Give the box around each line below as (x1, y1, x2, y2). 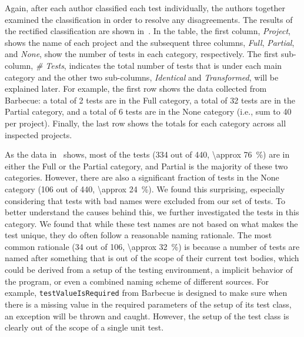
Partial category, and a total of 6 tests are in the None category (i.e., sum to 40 (5, 105, 292, 118)
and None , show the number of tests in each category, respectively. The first (5, 48, 279, 60)
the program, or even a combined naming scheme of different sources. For (5, 275, 269, 287)
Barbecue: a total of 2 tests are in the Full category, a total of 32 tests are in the (5, 94, 295, 106)
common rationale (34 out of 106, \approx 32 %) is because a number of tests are (5, 240, 300, 252)
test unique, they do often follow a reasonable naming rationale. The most (5, 229, 272, 241)
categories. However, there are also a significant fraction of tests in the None (5, 171, 279, 183)
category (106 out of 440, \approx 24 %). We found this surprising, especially (5, 182, 285, 195)
